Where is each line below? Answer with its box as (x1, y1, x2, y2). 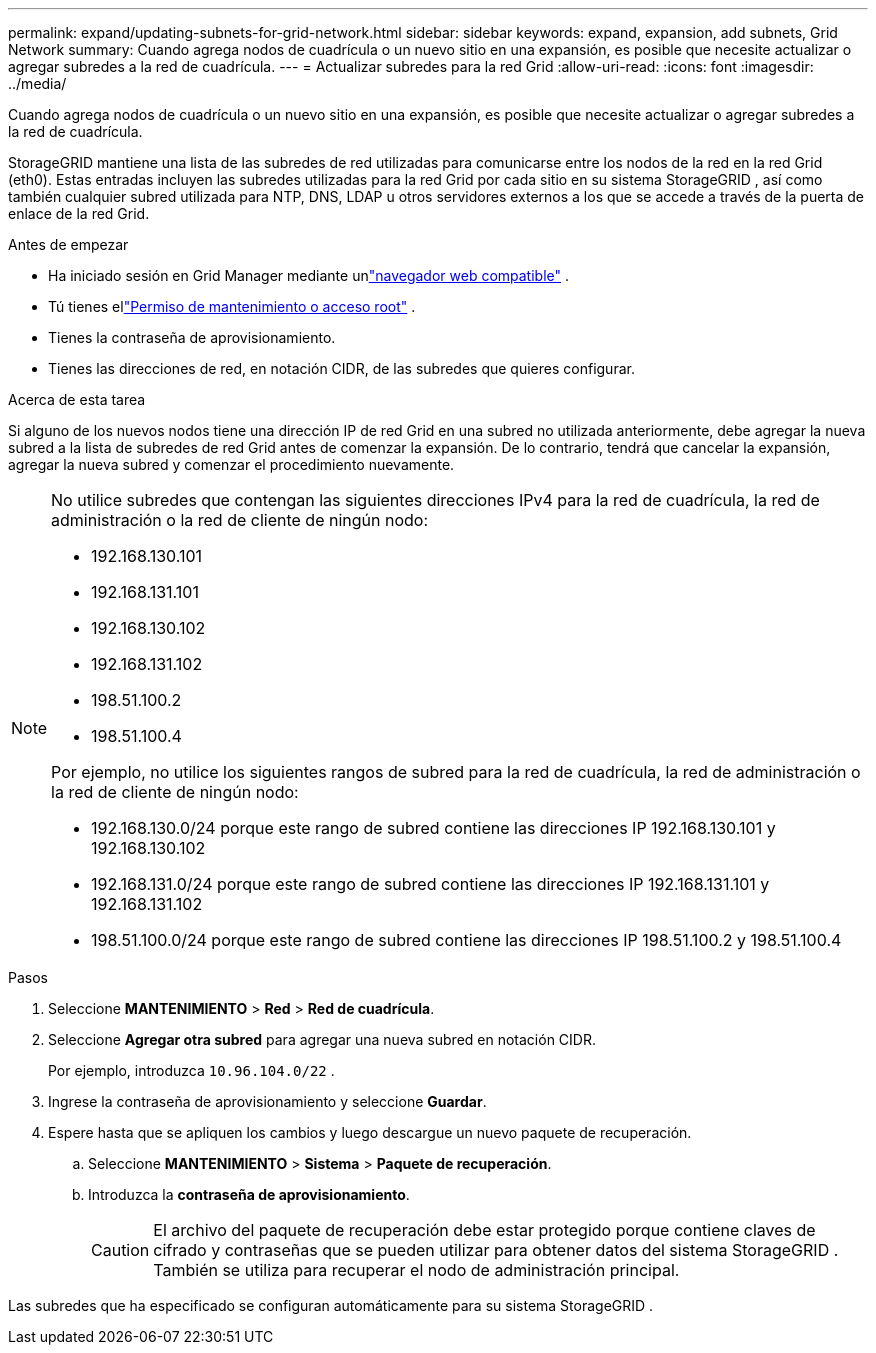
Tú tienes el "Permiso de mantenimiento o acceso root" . (48, 298, 416, 315)
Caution (91, 1240, 150, 1260)
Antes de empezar (8, 236, 129, 253)
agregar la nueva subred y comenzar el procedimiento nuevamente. (8, 456, 455, 473)
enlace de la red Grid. (8, 205, 150, 222)
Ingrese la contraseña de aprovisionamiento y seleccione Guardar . (48, 1093, 487, 1110)
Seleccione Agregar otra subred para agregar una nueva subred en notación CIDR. (48, 1031, 596, 1048)
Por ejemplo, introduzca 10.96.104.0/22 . (48, 1062, 335, 1079)
